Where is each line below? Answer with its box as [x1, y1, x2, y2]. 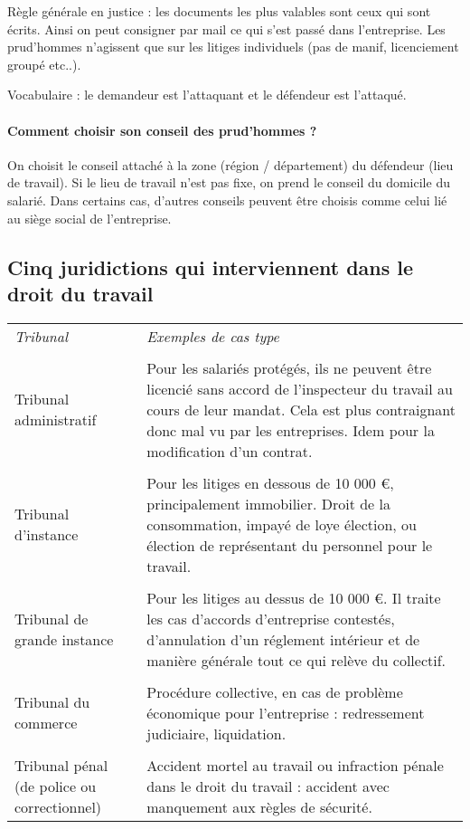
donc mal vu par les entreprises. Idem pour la [146, 419, 435, 441]
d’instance [14, 524, 79, 546]
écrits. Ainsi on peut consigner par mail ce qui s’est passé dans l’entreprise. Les [7, 19, 446, 38]
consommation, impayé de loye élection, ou [146, 513, 417, 535]
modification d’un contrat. [146, 440, 313, 462]
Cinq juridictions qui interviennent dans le [7, 253, 414, 281]
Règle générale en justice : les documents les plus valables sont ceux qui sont [7, 2, 431, 20]
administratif [14, 409, 97, 431]
